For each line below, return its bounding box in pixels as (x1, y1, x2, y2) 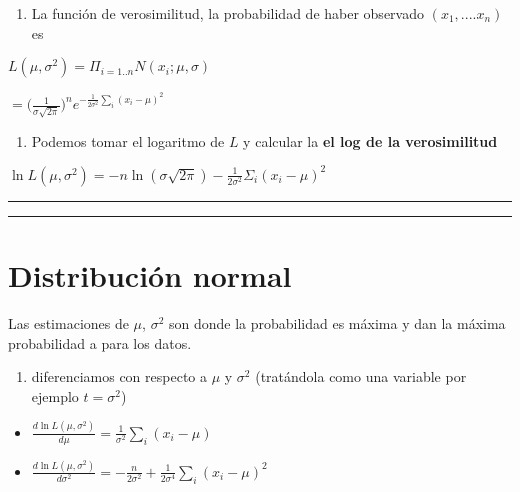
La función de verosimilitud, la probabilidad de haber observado (31, 3, 424, 23)
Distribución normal (8, 255, 292, 296)
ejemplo (31, 385, 79, 406)
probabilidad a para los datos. (8, 332, 192, 353)
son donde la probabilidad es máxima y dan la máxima (168, 313, 506, 334)
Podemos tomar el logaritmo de (31, 130, 225, 151)
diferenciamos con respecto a (31, 366, 208, 387)
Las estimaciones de (8, 313, 129, 334)
